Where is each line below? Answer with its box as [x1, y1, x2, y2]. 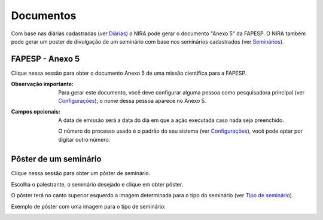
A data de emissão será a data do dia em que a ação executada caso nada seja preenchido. [58, 117, 284, 124]
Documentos [11, 9, 77, 22]
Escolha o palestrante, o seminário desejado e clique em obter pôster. [11, 181, 184, 188]
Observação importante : [11, 81, 74, 88]
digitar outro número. [58, 136, 111, 143]
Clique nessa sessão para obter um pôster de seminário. [11, 170, 151, 177]
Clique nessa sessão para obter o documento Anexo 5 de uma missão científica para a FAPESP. [11, 69, 247, 77]
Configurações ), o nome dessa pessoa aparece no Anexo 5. [58, 97, 206, 105]
